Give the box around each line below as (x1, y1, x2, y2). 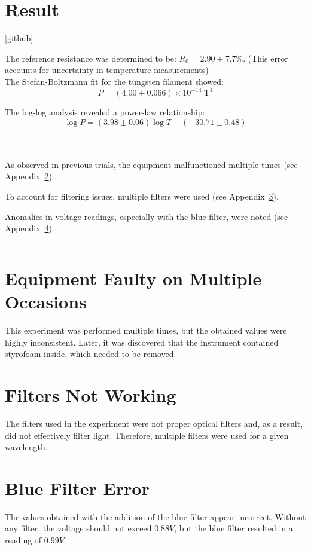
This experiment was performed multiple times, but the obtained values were (5, 324, 287, 337)
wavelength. (5, 441, 48, 453)
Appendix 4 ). (5, 222, 54, 234)
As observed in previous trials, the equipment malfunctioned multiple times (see (5, 158, 298, 170)
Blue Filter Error (5, 475, 150, 500)
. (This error (243, 51, 288, 64)
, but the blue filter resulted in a (174, 522, 293, 534)
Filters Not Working (5, 383, 176, 407)
